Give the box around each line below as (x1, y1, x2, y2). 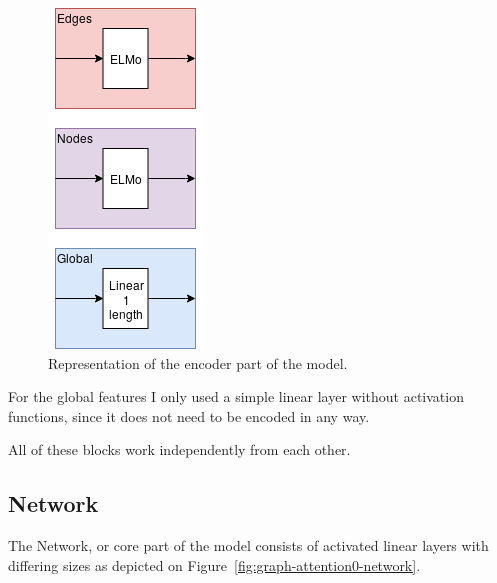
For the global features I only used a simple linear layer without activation (8, 386, 464, 407)
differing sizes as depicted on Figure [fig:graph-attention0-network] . (8, 554, 421, 575)
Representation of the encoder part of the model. (48, 352, 348, 373)
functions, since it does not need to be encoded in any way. (8, 405, 370, 426)
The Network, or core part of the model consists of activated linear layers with (8, 535, 489, 556)
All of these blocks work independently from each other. (8, 439, 351, 460)
